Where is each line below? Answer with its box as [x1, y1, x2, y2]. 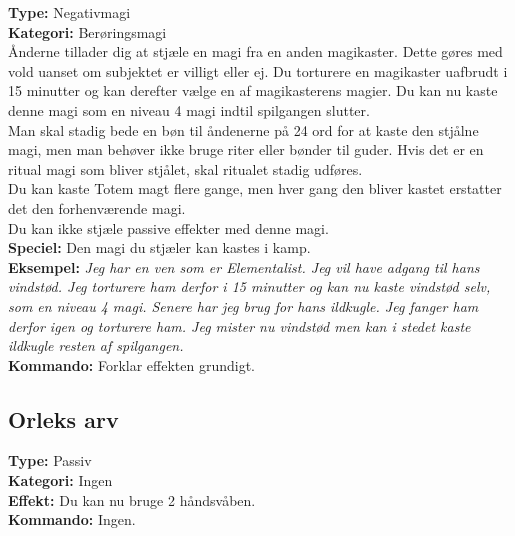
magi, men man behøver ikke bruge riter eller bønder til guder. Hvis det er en [8, 139, 484, 160]
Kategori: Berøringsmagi [8, 21, 167, 42]
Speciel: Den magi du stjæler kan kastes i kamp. [8, 237, 311, 258]
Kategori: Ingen [8, 470, 113, 491]
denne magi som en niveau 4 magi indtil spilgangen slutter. [8, 99, 370, 120]
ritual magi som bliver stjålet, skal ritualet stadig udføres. [8, 158, 363, 179]
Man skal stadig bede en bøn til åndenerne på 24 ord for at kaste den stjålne [8, 119, 479, 140]
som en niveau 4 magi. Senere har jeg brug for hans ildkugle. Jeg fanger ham [8, 295, 479, 316]
